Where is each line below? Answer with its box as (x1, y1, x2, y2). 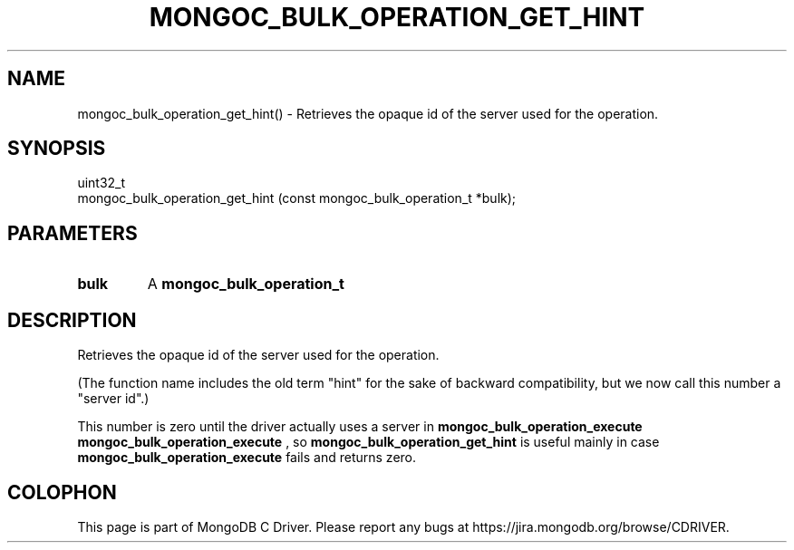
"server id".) (77, 391, 150, 407)
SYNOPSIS (7, 137, 106, 160)
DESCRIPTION (7, 308, 137, 332)
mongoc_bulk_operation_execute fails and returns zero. (77, 449, 417, 466)
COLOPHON (7, 480, 117, 504)
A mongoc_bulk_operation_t (147, 275, 344, 294)
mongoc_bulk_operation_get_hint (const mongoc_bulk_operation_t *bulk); (77, 190, 517, 207)
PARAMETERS (7, 221, 138, 245)
